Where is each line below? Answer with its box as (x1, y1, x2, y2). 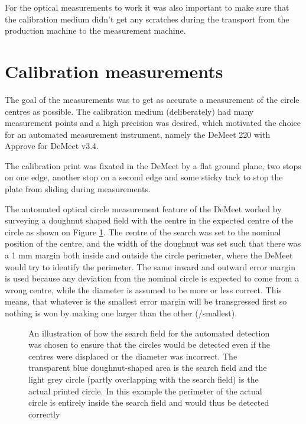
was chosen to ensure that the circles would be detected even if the (28, 338, 271, 351)
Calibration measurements (5, 59, 223, 83)
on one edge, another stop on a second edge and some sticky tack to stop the (5, 171, 283, 183)
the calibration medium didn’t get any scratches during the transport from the (5, 12, 289, 25)
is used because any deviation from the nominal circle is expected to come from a (5, 272, 300, 284)
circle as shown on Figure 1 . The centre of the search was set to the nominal (5, 225, 281, 238)
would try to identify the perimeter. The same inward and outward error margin (5, 260, 295, 273)
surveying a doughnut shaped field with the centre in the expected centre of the (5, 214, 293, 226)
